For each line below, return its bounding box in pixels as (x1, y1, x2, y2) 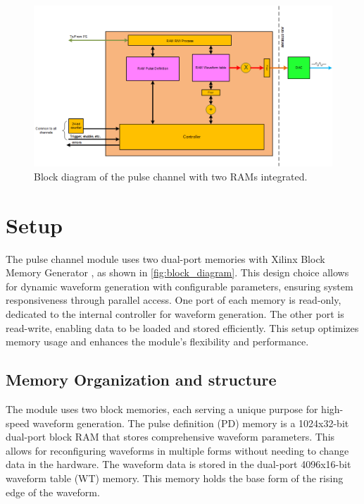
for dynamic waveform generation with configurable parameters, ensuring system (6, 278, 353, 293)
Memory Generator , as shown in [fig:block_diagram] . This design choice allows (6, 265, 349, 280)
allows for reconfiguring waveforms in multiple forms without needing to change (6, 443, 349, 457)
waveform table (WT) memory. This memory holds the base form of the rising (6, 471, 344, 485)
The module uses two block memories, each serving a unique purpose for (6, 402, 318, 417)
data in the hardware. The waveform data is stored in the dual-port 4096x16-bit (6, 457, 351, 472)
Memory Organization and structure (6, 369, 277, 391)
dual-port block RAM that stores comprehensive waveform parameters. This (6, 429, 335, 444)
